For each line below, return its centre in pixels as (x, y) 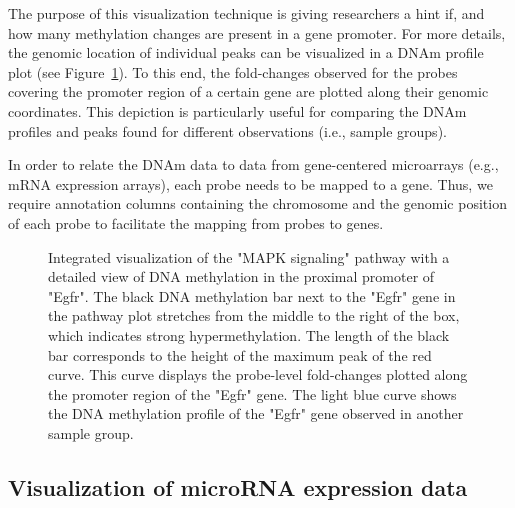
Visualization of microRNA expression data (238, 486)
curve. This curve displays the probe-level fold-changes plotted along (258, 374)
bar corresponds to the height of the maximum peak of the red (240, 354)
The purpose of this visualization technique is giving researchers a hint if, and (246, 13)
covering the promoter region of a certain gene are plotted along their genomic (248, 91)
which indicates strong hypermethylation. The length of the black (249, 334)
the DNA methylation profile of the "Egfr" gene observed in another (256, 413)
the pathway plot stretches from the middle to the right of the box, (254, 315)
